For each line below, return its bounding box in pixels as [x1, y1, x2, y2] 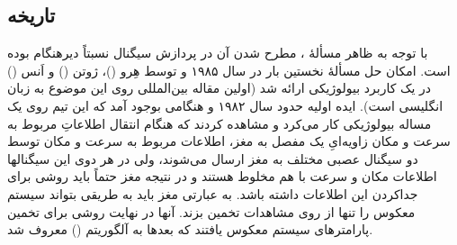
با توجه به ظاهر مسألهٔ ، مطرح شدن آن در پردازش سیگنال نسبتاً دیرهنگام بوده [7, 43, 428, 62]
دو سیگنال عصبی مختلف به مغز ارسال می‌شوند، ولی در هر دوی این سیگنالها [7, 149, 418, 168]
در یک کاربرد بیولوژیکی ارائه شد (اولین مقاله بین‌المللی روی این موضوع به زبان [7, 78, 432, 97]
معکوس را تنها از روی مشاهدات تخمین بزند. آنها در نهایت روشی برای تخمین [7, 202, 416, 221]
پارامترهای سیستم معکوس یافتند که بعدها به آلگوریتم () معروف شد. [7, 220, 373, 239]
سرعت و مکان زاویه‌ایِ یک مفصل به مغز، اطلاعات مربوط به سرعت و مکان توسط [7, 132, 451, 150]
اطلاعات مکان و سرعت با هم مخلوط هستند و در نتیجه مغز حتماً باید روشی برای [7, 167, 437, 186]
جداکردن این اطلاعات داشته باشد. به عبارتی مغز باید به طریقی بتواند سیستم [7, 184, 418, 203]
